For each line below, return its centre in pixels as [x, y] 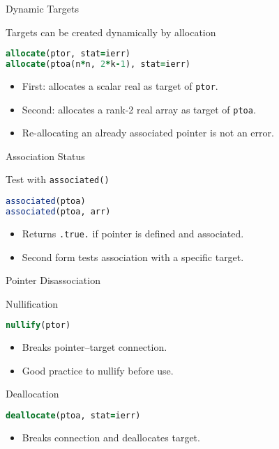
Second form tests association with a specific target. [133, 257]
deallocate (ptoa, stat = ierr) [73, 415]
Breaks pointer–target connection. [95, 347]
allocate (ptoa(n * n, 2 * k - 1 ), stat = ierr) [98, 64]
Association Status [45, 156]
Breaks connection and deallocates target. [111, 437]
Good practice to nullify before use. [98, 370]
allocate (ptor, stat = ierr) [68, 54]
